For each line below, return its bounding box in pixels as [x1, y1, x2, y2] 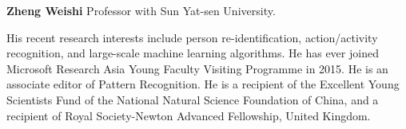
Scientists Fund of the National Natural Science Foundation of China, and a [6, 91, 379, 107]
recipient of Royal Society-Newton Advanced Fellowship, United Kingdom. [6, 107, 371, 123]
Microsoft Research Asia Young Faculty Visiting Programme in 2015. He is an [6, 60, 388, 76]
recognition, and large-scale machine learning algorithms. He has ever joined [6, 45, 379, 61]
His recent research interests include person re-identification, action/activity [6, 29, 378, 45]
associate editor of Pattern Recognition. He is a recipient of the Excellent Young [6, 76, 400, 92]
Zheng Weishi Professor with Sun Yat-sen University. [6, 2, 276, 18]
